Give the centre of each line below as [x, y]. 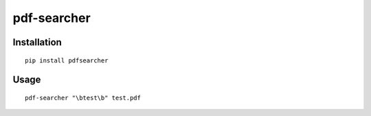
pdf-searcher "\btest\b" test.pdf [83, 97]
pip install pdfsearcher [67, 60]
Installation [37, 42]
